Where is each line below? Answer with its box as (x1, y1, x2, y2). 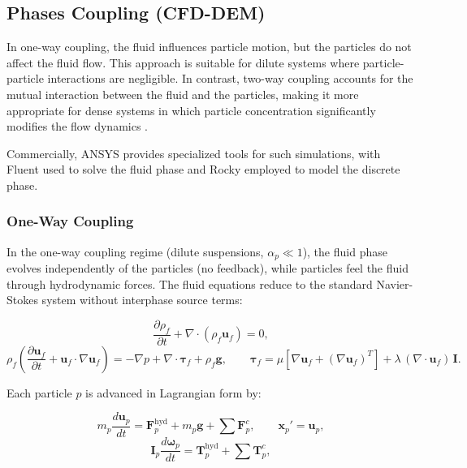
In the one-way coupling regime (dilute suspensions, (6, 243, 264, 260)
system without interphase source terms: (41, 291, 243, 308)
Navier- (376, 275, 413, 292)
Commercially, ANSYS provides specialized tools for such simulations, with (6, 144, 381, 161)
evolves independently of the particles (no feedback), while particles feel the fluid (6, 260, 409, 277)
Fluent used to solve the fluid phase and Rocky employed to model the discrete (6, 161, 400, 178)
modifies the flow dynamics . (6, 118, 148, 135)
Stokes (6, 291, 38, 308)
